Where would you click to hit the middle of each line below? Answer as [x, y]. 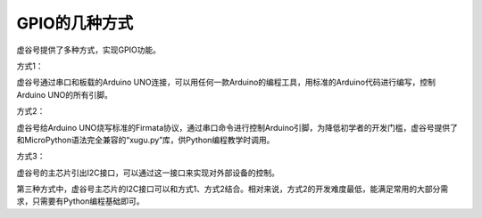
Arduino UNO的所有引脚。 [65, 94]
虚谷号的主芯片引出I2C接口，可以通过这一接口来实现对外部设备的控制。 [148, 173]
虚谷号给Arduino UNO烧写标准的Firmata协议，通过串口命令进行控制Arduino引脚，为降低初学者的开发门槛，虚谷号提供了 [237, 127]
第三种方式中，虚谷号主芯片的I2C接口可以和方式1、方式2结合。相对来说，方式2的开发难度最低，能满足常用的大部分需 [233, 189]
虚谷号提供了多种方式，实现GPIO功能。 [88, 50]
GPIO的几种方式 [75, 23]
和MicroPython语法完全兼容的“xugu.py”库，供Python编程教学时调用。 [145, 140]
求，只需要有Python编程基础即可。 [80, 201]
